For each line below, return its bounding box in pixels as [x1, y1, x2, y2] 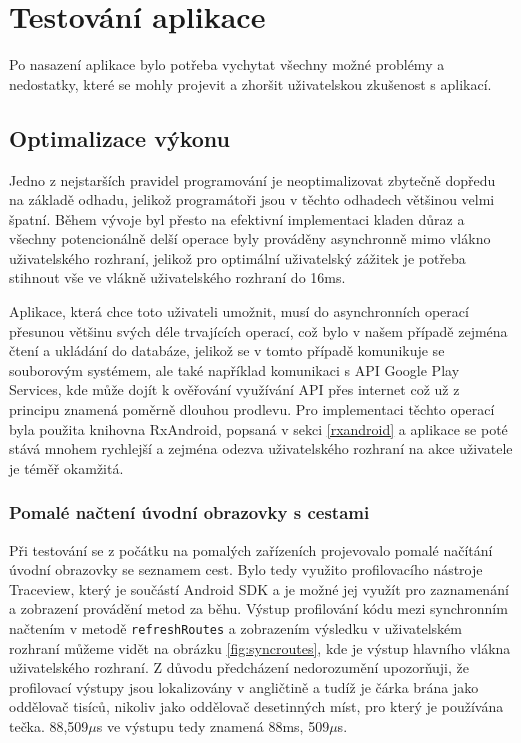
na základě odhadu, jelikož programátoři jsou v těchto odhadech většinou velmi [9, 189, 495, 210]
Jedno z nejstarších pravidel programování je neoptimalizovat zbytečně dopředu [9, 169, 496, 190]
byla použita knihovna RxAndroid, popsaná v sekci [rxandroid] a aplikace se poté [9, 418, 508, 439]
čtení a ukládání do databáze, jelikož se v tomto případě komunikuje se [9, 340, 445, 361]
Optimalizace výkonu [9, 122, 231, 153]
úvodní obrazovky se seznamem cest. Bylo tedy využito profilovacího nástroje [9, 559, 483, 580]
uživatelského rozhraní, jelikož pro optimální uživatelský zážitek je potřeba [9, 247, 466, 268]
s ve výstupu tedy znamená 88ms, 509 [96, 716, 330, 737]
